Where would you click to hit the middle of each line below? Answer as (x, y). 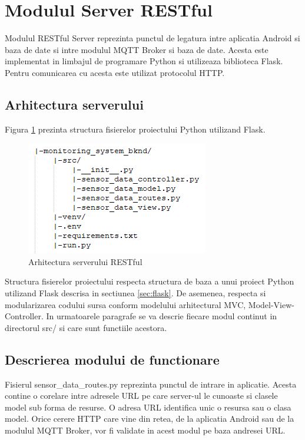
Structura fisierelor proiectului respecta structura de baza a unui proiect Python (150, 281)
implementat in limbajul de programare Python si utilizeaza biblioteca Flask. (144, 61)
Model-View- (271, 304)
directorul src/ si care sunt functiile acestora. (86, 327)
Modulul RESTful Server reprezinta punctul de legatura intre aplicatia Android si (152, 38)
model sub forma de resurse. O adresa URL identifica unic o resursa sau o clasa (148, 407)
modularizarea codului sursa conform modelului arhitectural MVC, (125, 304)
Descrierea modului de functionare (112, 359)
